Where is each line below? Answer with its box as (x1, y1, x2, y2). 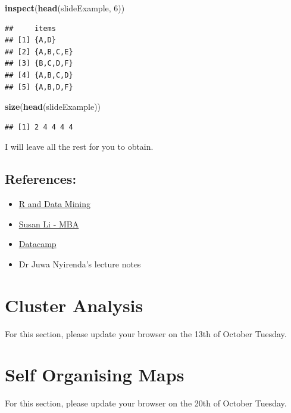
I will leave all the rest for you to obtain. (5, 140, 154, 153)
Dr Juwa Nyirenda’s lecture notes (18, 257, 141, 270)
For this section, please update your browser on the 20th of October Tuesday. (5, 397, 287, 409)
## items (5, 24, 56, 33)
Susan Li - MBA (18, 217, 79, 230)
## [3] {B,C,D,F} (5, 59, 73, 68)
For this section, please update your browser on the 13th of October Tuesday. (5, 327, 287, 340)
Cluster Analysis (5, 292, 143, 317)
